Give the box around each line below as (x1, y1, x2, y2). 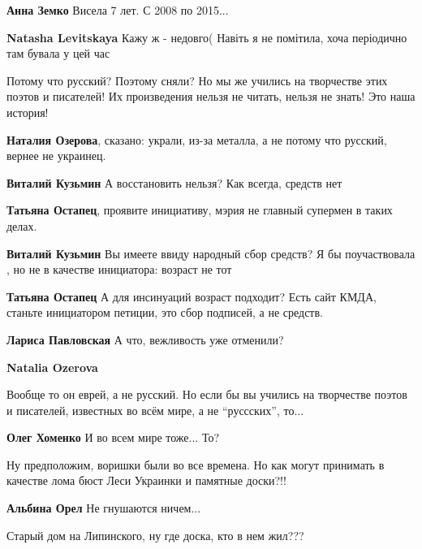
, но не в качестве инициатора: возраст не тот (6, 261, 232, 278)
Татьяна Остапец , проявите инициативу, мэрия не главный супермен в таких (6, 201, 393, 218)
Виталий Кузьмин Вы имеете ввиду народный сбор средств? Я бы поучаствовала (6, 244, 416, 262)
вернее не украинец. (6, 147, 106, 164)
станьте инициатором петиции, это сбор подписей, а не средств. (6, 304, 323, 321)
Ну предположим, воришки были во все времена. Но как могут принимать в (6, 456, 385, 473)
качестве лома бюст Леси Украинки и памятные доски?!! (6, 472, 286, 489)
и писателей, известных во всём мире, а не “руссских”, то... (6, 401, 304, 418)
